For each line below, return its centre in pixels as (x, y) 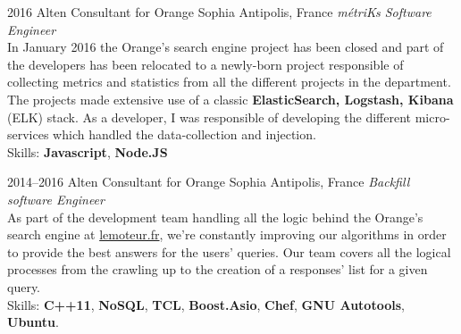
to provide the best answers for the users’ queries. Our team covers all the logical (229, 251)
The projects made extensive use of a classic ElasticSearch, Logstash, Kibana (230, 99)
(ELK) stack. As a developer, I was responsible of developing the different (209, 117)
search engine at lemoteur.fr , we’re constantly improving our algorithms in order (227, 234)
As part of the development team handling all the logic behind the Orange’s (215, 217)
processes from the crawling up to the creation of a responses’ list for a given (218, 269)
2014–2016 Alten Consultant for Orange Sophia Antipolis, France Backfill (209, 182)
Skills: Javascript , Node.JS (88, 151)
